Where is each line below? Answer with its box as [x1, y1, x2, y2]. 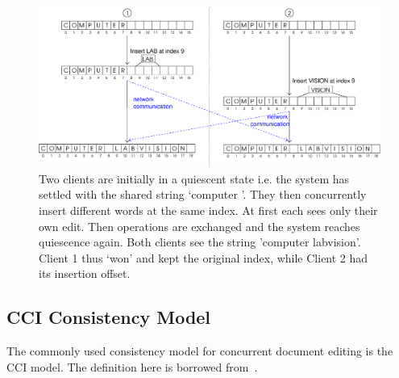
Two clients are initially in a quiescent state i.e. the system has [39, 170, 350, 187]
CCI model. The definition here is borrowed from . [6, 358, 258, 375]
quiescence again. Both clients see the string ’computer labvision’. [39, 233, 361, 250]
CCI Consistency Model [6, 304, 211, 330]
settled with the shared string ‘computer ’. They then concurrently [39, 186, 367, 203]
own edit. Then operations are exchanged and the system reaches [39, 217, 360, 234]
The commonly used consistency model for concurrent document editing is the [6, 342, 393, 359]
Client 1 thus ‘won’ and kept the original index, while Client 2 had [39, 249, 368, 266]
